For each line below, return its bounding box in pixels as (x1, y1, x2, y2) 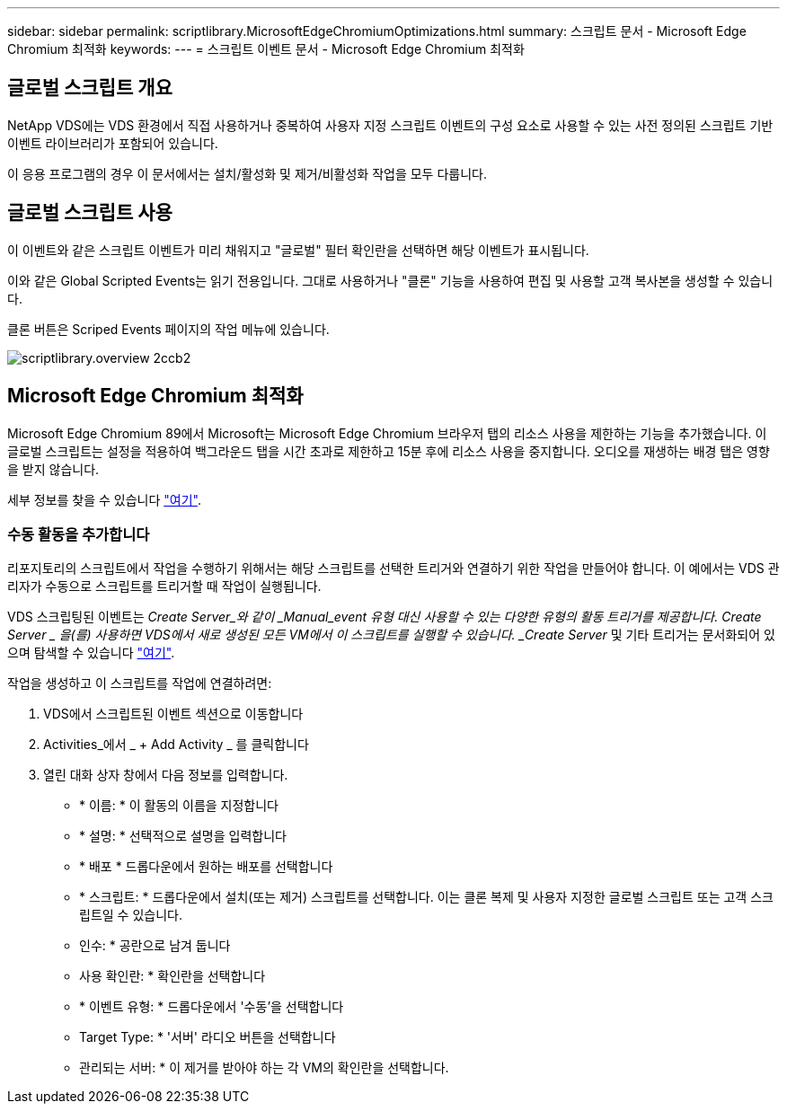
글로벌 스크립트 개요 (7, 76, 172, 100)
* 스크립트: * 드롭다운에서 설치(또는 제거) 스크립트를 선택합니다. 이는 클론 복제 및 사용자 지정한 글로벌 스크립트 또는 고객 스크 (79, 889, 774, 905)
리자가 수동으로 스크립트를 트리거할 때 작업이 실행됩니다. (7, 578, 322, 595)
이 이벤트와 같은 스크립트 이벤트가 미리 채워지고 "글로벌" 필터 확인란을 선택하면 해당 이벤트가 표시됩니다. (7, 242, 589, 258)
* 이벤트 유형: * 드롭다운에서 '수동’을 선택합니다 (79, 999, 344, 1015)
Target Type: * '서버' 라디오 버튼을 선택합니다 (79, 1029, 336, 1045)
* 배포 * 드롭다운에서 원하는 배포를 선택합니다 (79, 859, 333, 875)
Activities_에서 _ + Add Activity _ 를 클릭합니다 (43, 736, 309, 753)
